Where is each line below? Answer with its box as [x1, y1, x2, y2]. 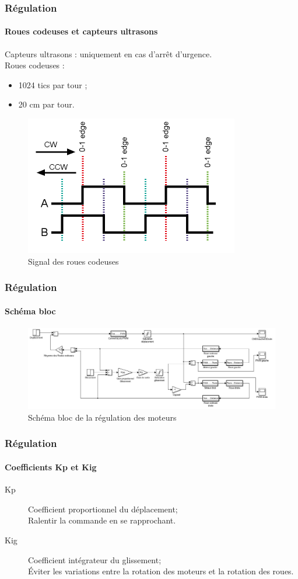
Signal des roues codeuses [28, 255, 119, 267]
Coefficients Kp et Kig [5, 461, 97, 473]
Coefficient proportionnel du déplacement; [28, 502, 178, 515]
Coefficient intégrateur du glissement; [28, 553, 162, 566]
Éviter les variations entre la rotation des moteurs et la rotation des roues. [28, 565, 294, 577]
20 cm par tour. [18, 98, 75, 110]
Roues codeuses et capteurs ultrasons [5, 25, 158, 37]
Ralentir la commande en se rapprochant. [28, 514, 176, 526]
